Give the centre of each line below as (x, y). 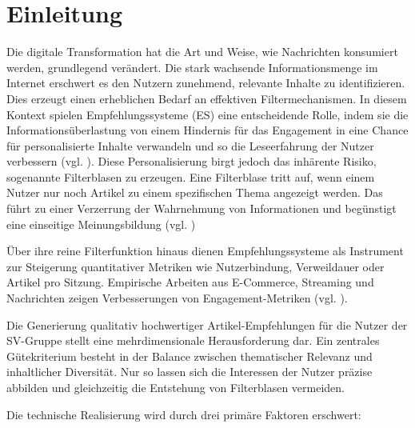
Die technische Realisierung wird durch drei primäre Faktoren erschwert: (184, 414)
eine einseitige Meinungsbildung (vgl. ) (101, 224)
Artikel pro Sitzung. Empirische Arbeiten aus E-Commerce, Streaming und (190, 282)
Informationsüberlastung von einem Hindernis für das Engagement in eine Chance (207, 130)
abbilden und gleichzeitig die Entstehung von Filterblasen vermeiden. (176, 387)
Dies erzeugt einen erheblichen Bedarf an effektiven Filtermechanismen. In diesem (207, 98)
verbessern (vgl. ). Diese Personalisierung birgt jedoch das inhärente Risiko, (192, 161)
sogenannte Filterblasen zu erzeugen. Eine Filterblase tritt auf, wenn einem (191, 176)
